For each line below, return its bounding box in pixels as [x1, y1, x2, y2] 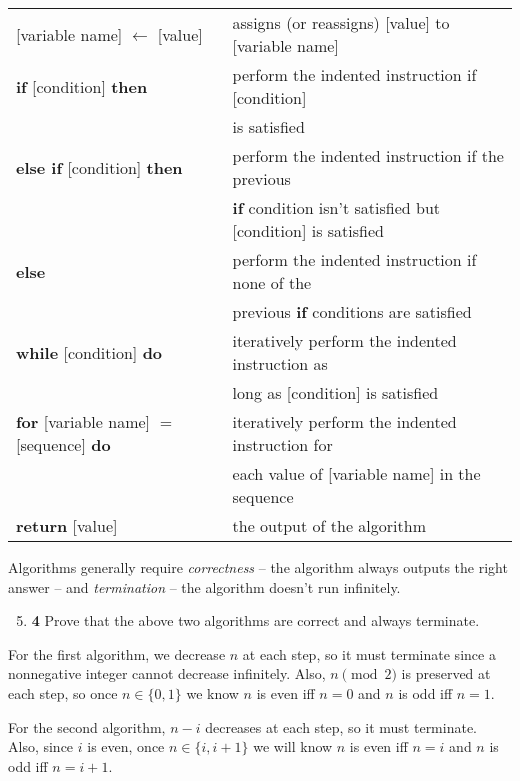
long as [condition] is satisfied [232, 381, 439, 404]
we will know [253, 736, 333, 757]
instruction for [232, 433, 333, 456]
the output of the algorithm [232, 514, 426, 537]
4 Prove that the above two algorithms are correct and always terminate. [31, 610, 480, 631]
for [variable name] [16, 410, 151, 433]
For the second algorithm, [8, 716, 166, 737]
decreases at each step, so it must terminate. [205, 716, 478, 737]
